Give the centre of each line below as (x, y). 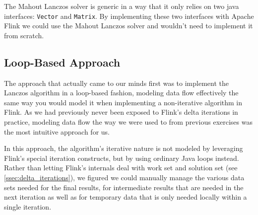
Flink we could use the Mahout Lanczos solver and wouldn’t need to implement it (129, 26)
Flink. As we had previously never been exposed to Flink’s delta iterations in (121, 112)
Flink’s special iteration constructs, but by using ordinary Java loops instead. (122, 158)
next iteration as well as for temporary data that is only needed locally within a (126, 197)
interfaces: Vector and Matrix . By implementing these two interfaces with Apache (129, 16)
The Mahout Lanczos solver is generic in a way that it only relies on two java (122, 6)
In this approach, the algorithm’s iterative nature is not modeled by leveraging (124, 148)
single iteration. (28, 206)
